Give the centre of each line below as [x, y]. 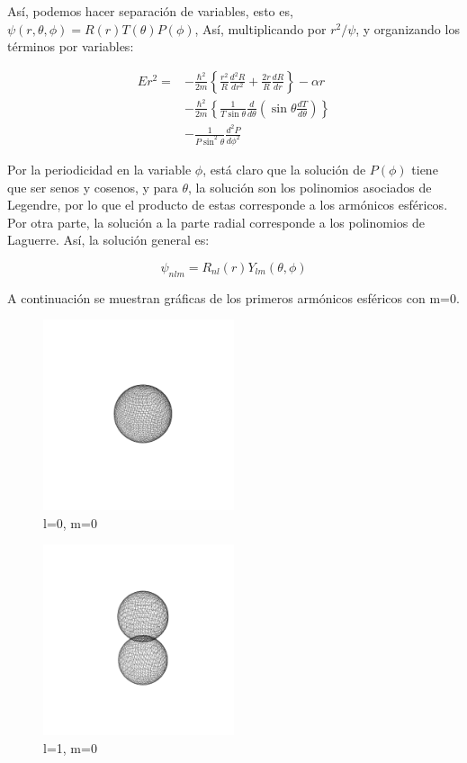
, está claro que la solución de [284, 169]
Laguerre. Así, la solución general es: [108, 240]
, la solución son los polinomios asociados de [310, 187]
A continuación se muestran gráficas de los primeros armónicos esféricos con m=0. [233, 297]
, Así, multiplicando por [260, 28]
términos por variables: [71, 46]
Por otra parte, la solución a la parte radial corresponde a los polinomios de [216, 222]
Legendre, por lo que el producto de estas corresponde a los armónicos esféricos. [228, 205]
